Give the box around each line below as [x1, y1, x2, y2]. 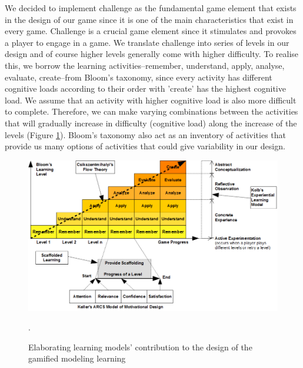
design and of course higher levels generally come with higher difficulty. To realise [5, 48, 299, 60]
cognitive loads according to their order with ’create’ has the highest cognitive [5, 82, 286, 95]
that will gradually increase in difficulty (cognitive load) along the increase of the [5, 116, 297, 129]
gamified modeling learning [28, 352, 126, 364]
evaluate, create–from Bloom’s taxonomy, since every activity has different [5, 71, 272, 83]
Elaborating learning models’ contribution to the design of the [28, 340, 252, 353]
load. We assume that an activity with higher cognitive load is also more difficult [5, 93, 297, 106]
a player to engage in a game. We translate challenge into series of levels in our [5, 36, 289, 48]
